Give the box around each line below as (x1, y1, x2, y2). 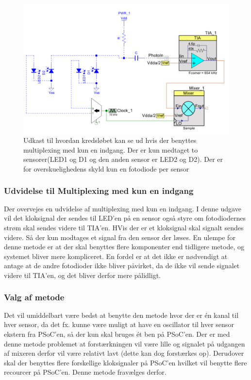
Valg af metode (4, 291, 65, 303)
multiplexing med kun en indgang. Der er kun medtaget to (23, 144, 198, 155)
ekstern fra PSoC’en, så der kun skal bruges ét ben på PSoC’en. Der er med (4, 329, 230, 339)
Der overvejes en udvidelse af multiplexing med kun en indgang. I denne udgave (4, 203, 241, 213)
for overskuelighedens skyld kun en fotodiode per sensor (23, 164, 189, 174)
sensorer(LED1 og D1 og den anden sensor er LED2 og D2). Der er (23, 154, 223, 164)
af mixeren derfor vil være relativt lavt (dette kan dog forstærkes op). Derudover (4, 348, 244, 358)
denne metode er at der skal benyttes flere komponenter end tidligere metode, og (4, 242, 244, 252)
